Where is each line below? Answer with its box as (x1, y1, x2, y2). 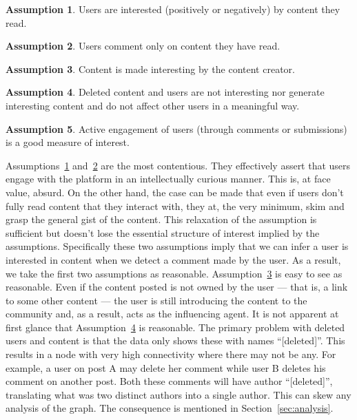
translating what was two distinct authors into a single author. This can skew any (6, 387, 351, 401)
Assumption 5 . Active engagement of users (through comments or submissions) (6, 121, 347, 136)
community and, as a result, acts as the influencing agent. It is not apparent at (6, 306, 339, 321)
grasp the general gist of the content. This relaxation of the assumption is (6, 212, 317, 227)
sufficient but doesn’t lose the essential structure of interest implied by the (6, 225, 320, 240)
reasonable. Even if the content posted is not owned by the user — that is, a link (6, 280, 348, 294)
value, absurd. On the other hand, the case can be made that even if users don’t (6, 185, 344, 199)
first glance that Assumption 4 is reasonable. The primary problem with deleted (6, 319, 345, 334)
